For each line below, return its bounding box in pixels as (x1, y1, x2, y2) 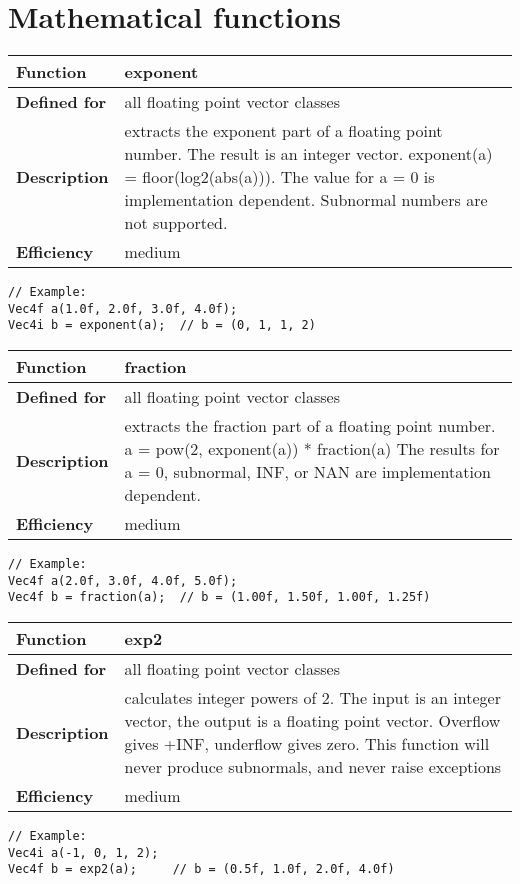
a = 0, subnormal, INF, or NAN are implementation (124, 460, 491, 484)
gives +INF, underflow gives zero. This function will (124, 732, 490, 756)
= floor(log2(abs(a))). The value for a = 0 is (124, 165, 435, 189)
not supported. (124, 211, 228, 235)
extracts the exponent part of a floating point (124, 119, 443, 143)
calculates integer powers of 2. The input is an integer (124, 686, 501, 710)
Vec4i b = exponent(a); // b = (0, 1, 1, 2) (8, 318, 316, 333)
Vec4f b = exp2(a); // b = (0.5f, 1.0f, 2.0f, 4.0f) (8, 862, 395, 877)
